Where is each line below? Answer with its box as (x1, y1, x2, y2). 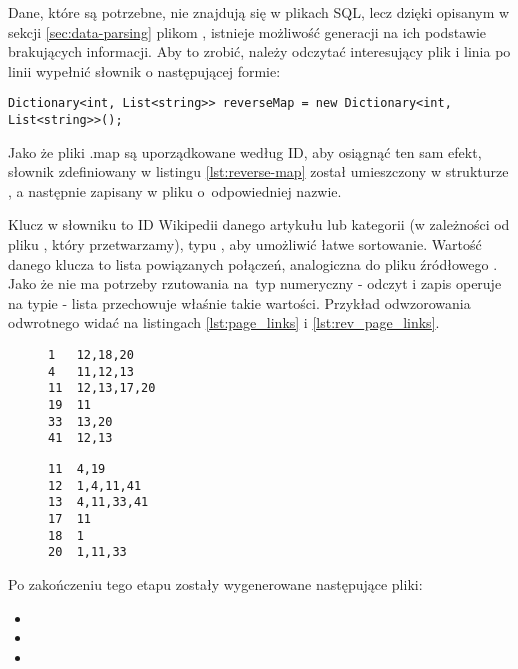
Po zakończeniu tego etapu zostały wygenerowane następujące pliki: (8, 573, 423, 594)
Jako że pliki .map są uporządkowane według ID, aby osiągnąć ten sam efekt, (8, 141, 482, 162)
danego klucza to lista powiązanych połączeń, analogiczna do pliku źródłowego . (8, 253, 498, 274)
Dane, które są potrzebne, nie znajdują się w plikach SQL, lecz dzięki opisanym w (8, 2, 510, 22)
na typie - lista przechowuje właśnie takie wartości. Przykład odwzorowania (8, 292, 471, 313)
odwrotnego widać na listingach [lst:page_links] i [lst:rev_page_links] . (8, 312, 440, 333)
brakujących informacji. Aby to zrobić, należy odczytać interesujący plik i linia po (8, 41, 511, 62)
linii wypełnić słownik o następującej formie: (8, 60, 281, 81)
